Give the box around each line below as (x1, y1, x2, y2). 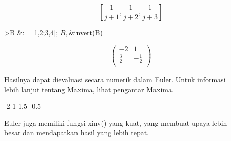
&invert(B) (68, 27, 103, 37)
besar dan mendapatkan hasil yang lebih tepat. (4, 127, 149, 138)
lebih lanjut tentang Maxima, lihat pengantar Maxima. (4, 84, 174, 94)
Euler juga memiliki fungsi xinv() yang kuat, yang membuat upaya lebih (4, 117, 227, 128)
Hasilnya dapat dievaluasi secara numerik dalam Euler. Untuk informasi (4, 74, 226, 85)
